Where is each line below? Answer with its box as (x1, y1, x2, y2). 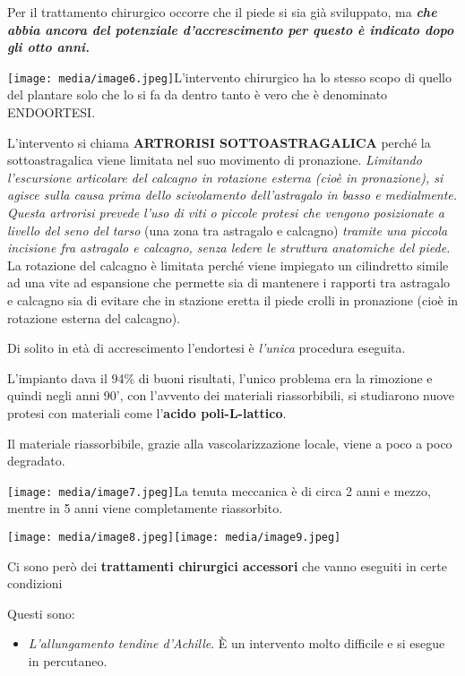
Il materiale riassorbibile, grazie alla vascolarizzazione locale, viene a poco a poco (7, 433, 452, 452)
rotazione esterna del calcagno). (7, 308, 181, 327)
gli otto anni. (7, 38, 90, 56)
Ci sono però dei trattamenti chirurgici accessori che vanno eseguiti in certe (7, 556, 447, 575)
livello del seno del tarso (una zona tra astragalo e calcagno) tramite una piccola (7, 220, 448, 239)
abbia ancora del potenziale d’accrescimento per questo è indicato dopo (7, 20, 454, 39)
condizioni (7, 574, 63, 593)
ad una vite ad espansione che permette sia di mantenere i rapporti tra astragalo (7, 273, 451, 292)
